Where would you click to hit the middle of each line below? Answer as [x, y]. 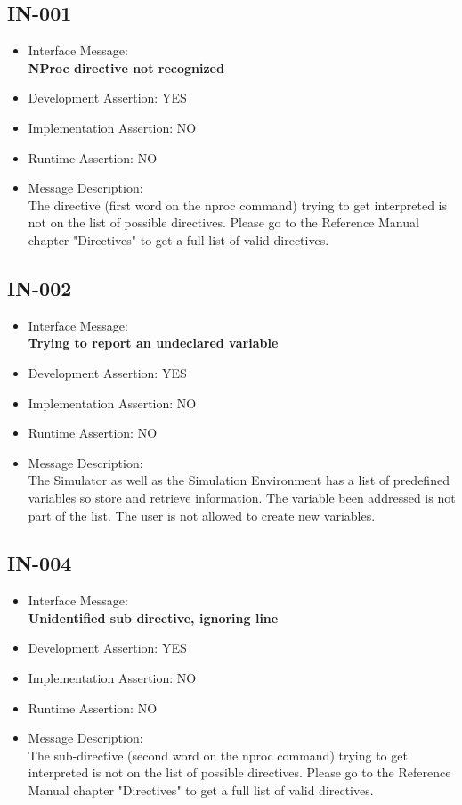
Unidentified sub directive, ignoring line [153, 617]
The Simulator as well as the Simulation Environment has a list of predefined [239, 480]
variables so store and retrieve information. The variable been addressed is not [242, 497]
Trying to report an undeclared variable [153, 343]
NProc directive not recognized [126, 67]
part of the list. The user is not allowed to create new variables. [202, 515]
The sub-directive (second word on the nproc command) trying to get [218, 755]
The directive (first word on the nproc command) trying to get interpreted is [237, 205]
